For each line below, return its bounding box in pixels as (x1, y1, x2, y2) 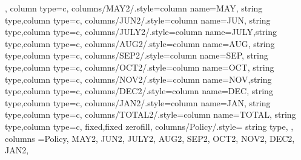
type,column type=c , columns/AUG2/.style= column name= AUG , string (5, 37, 275, 50)
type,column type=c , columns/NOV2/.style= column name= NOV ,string (5, 72, 272, 85)
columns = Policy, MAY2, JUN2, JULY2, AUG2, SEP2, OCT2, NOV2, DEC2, (5, 132, 295, 144)
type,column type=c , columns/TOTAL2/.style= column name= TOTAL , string (5, 108, 296, 121)
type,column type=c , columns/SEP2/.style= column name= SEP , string (5, 49, 268, 62)
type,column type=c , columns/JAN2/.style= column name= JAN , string (5, 96, 271, 109)
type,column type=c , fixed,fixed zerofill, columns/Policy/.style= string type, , (5, 120, 294, 132)
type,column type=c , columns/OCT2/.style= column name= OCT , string (5, 60, 274, 73)
